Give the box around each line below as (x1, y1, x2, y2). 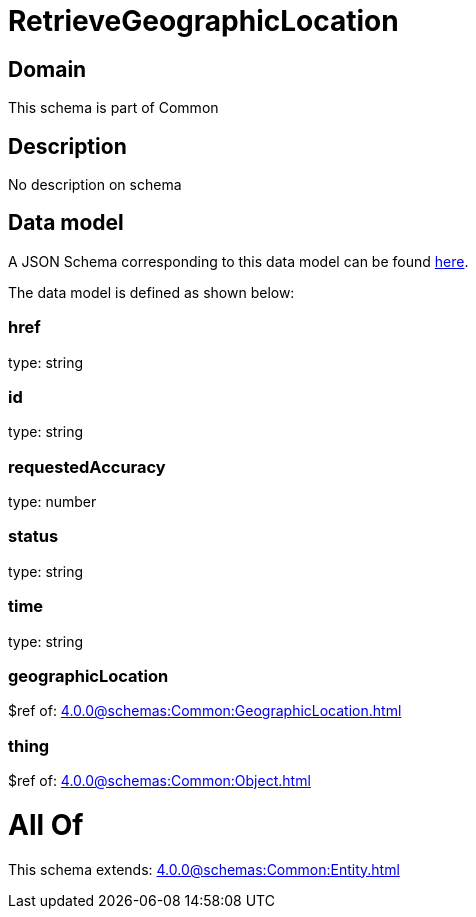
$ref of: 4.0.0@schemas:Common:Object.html (8, 772, 311, 790)
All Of (8, 807, 84, 842)
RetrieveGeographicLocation (8, 4, 399, 38)
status (8, 526, 59, 547)
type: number (8, 493, 97, 511)
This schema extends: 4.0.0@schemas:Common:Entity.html (8, 860, 400, 878)
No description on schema (8, 176, 182, 194)
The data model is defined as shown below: (8, 283, 295, 301)
